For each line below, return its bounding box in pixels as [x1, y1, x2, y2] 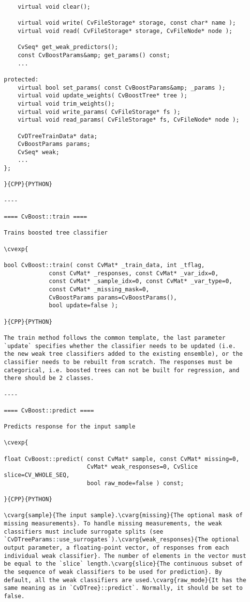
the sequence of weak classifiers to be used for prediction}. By [4, 568, 222, 575]
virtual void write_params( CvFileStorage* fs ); [17, 108, 181, 115]
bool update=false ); [49, 302, 118, 309]
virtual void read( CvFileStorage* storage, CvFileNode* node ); [17, 27, 233, 34]
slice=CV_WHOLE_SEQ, [4, 472, 70, 479]
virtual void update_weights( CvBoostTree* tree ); [17, 92, 188, 99]
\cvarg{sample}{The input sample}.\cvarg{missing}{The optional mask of [4, 512, 243, 519]
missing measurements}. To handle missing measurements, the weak [4, 520, 222, 527]
